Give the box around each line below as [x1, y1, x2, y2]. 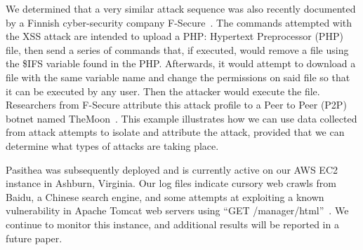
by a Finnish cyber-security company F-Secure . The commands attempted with [6, 15, 352, 29]
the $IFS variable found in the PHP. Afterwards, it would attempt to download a [6, 56, 356, 71]
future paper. [6, 230, 62, 245]
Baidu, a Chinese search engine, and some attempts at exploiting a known [6, 189, 324, 204]
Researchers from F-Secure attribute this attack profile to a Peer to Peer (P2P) [6, 97, 347, 112]
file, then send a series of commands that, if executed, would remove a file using [6, 42, 349, 57]
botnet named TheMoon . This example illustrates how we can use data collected [6, 111, 357, 125]
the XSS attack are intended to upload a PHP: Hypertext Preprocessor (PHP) [6, 29, 343, 43]
